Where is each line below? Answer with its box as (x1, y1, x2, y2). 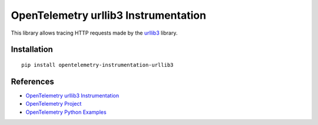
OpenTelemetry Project (25, 100, 82, 107)
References (11, 76, 54, 86)
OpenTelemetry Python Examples (25, 109, 107, 116)
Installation (11, 45, 53, 55)
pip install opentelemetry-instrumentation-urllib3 (21, 62, 174, 68)
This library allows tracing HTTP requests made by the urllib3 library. (11, 29, 178, 36)
